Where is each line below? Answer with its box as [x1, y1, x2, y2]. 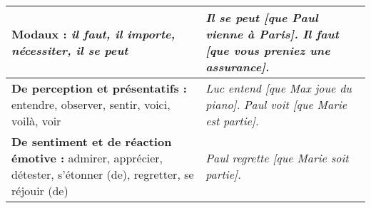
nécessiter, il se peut [11, 42, 128, 58]
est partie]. [205, 113, 259, 129]
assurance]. [205, 58, 270, 75]
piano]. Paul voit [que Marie [205, 96, 347, 113]
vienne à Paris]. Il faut [205, 26, 339, 42]
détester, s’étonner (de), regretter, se [11, 166, 194, 182]
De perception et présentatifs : [11, 80, 187, 96]
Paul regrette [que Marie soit [205, 150, 349, 166]
